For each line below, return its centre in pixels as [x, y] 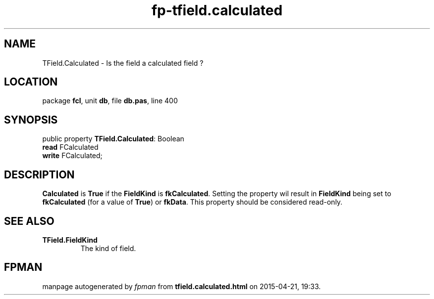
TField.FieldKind [70, 240]
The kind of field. [108, 248]
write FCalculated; [72, 156]
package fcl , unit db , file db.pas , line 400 [110, 101]
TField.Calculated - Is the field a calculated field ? [123, 63]
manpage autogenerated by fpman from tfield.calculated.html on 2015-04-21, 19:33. [182, 286]
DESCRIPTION [39, 174]
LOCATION [31, 82]
